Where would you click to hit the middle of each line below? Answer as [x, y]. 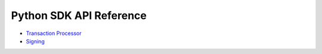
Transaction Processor [54, 33]
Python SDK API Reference [79, 15]
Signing [35, 41]
